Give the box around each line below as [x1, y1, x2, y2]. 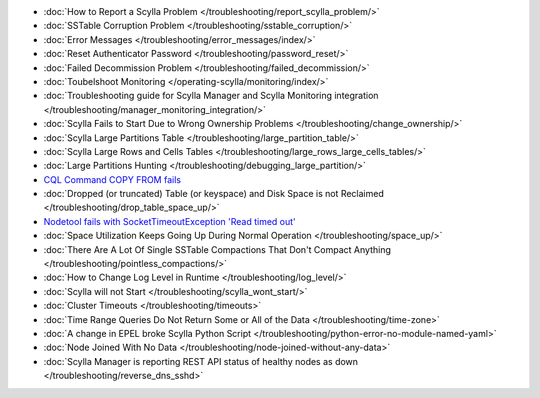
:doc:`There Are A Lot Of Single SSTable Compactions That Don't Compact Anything [43, 243, 392, 255]
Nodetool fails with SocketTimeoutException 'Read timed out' [43, 215, 297, 227]
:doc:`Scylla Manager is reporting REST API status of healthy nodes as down [43, 355, 359, 367]
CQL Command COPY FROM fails [43, 173, 182, 185]
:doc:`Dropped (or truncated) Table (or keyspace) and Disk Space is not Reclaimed [43, 188, 384, 200]
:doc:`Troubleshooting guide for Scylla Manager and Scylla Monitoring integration [43, 90, 379, 102]
